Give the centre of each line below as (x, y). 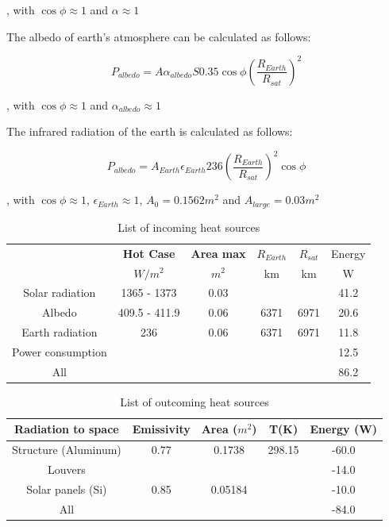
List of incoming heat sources (189, 227)
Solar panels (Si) (67, 489)
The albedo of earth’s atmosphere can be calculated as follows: (159, 36)
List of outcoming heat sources (194, 401)
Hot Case (149, 253)
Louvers (67, 469)
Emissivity (161, 429)
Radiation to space (67, 429)
